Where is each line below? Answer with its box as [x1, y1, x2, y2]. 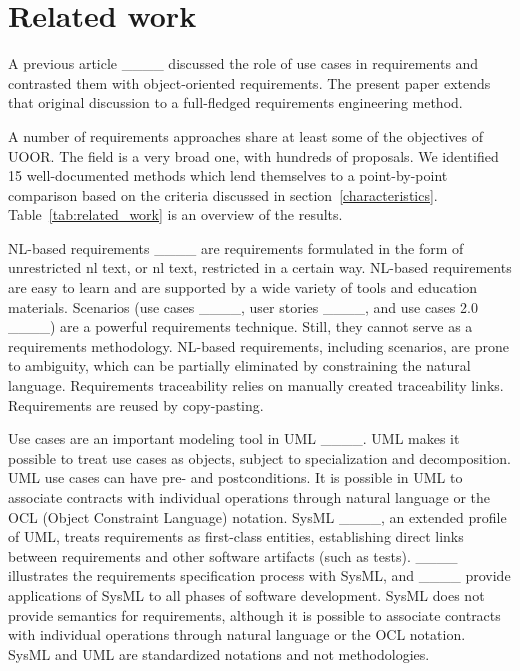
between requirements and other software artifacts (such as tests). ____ [8, 545, 458, 566]
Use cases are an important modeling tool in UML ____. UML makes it [8, 428, 460, 449]
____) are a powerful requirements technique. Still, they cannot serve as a [8, 316, 473, 337]
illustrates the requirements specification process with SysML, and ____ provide [8, 565, 511, 586]
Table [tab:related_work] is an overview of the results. [8, 204, 343, 225]
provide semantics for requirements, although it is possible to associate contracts [8, 604, 501, 625]
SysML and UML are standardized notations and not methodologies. [8, 643, 430, 664]
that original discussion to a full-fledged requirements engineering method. [8, 92, 463, 113]
